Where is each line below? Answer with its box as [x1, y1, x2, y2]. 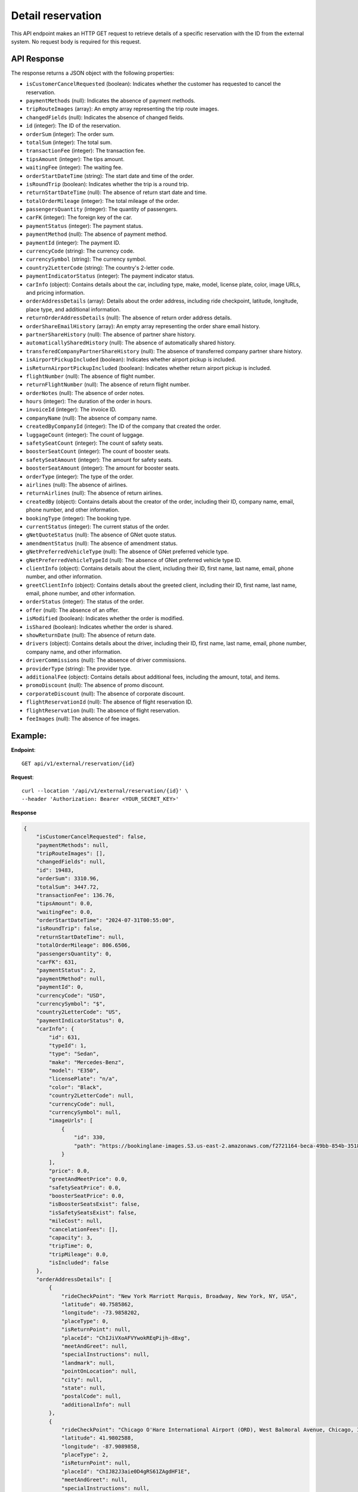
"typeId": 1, [48, 1042, 87, 1049]
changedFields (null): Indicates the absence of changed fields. [26, 113, 184, 121]
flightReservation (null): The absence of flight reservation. [26, 707, 180, 714]
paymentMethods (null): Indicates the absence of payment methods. [26, 97, 196, 104]
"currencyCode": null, [48, 1100, 116, 1107]
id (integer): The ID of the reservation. [26, 122, 121, 130]
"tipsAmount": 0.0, [36, 900, 94, 907]
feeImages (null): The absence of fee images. [26, 715, 140, 722]
